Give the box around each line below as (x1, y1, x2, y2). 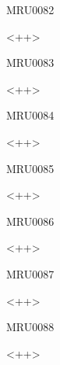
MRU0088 (6, 319, 55, 335)
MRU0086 (6, 212, 55, 229)
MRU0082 (6, 2, 55, 17)
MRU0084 (6, 107, 55, 124)
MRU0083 (6, 54, 55, 71)
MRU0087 (6, 265, 55, 282)
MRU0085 (6, 160, 55, 176)
